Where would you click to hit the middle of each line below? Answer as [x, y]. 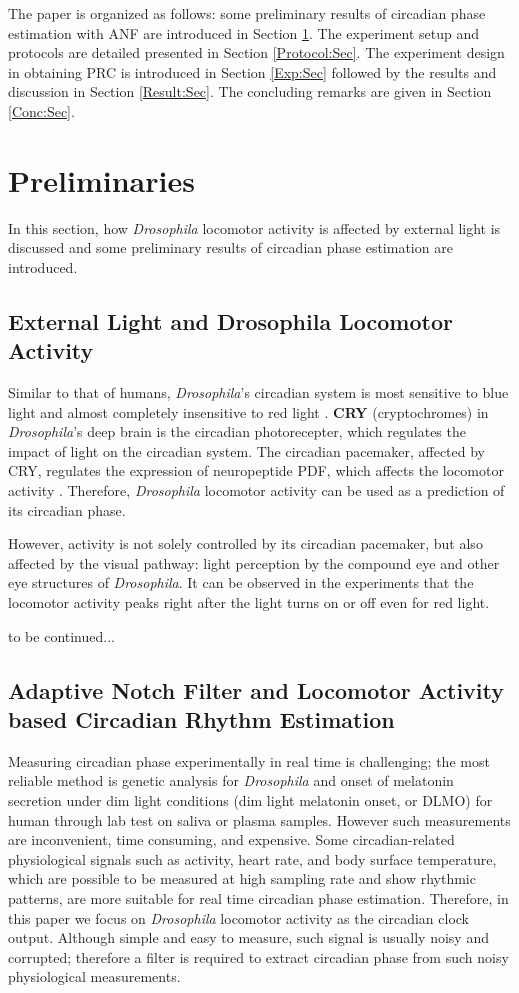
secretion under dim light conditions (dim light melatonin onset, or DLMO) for [250, 799]
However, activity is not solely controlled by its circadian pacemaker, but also [245, 543]
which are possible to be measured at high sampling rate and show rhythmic [242, 878]
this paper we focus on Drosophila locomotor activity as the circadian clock [238, 917]
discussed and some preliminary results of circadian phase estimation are [230, 247]
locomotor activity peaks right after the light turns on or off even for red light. [249, 602]
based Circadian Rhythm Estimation [201, 718]
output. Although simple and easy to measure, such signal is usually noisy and [248, 937]
